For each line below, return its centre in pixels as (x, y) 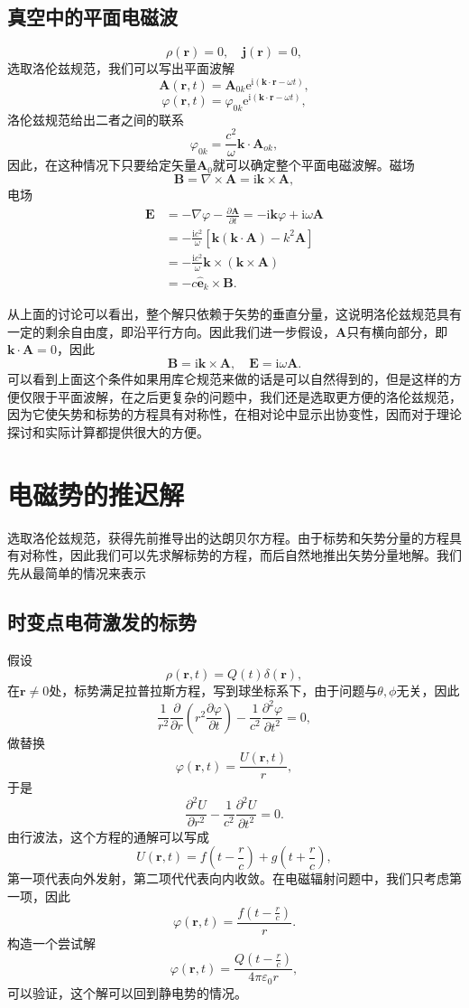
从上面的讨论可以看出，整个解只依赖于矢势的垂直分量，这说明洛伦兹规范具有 (234, 314)
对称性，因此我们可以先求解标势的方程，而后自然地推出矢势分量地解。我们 (240, 555)
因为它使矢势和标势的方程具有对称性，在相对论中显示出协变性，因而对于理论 (234, 414)
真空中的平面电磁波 (92, 17)
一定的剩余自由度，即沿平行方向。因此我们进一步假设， (171, 331)
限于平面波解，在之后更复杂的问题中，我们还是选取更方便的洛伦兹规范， (247, 396)
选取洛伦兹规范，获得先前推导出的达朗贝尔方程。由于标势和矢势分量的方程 (228, 537)
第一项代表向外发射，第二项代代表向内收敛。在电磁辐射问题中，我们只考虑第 (234, 878)
